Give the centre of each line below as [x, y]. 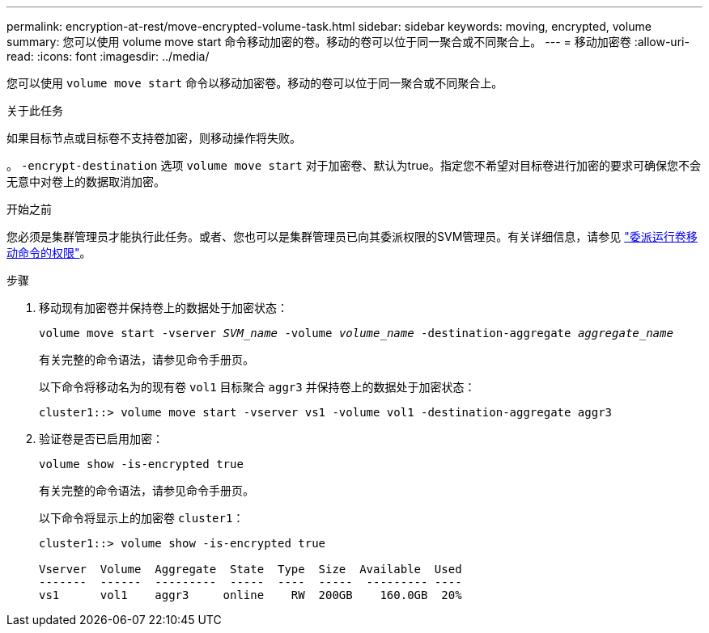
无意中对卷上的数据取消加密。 [86, 181]
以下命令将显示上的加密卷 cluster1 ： [142, 518]
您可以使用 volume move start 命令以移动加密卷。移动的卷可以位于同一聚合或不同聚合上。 [255, 83]
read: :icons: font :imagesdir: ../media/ [108, 56]
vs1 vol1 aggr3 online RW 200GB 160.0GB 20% [250, 595]
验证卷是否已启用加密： [101, 439]
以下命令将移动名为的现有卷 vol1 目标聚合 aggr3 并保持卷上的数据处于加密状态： [257, 387]
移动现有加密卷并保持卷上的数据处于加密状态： [163, 308]
